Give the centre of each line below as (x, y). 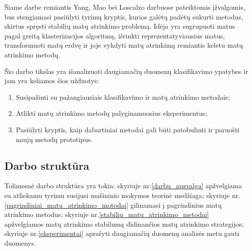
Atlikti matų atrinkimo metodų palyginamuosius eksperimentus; (112, 113)
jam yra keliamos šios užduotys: (52, 81)
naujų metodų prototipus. (54, 139)
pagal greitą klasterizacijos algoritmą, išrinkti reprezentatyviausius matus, (115, 35)
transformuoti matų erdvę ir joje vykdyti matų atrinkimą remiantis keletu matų (124, 45)
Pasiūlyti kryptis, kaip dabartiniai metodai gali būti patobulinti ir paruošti (128, 129)
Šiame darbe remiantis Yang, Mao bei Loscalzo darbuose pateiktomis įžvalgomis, (125, 7)
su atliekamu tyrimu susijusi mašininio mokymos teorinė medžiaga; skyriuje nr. (123, 195)
